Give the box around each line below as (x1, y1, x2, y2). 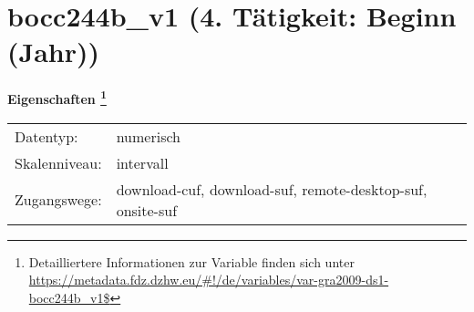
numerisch (116, 125, 180, 147)
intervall (116, 151, 169, 173)
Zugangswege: (15, 189, 102, 211)
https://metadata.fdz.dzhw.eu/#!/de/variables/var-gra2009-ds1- (28, 270, 389, 289)
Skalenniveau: (15, 151, 102, 173)
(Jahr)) (7, 33, 99, 70)
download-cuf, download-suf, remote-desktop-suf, (116, 178, 428, 200)
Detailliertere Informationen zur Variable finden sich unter (28, 252, 355, 271)
